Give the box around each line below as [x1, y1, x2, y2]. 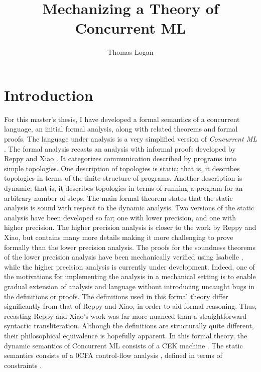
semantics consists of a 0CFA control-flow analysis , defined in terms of [4, 350, 222, 360]
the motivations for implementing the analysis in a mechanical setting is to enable [4, 271, 256, 282]
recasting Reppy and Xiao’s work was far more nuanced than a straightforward [4, 310, 247, 321]
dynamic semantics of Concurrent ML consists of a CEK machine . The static [4, 340, 243, 350]
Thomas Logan [107, 47, 154, 57]
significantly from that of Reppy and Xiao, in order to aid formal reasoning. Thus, [4, 301, 257, 311]
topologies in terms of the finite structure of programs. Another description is [4, 173, 242, 183]
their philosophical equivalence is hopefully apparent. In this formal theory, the [4, 330, 247, 340]
